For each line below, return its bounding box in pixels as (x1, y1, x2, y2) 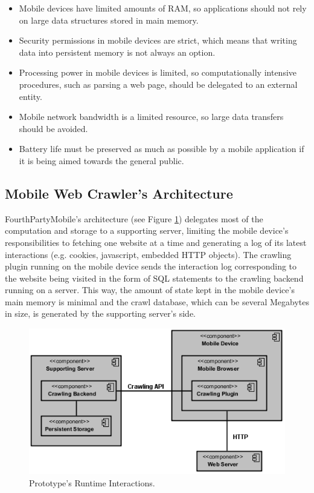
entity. (19, 90, 42, 102)
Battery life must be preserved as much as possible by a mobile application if (19, 142, 304, 155)
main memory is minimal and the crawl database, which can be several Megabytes (5, 295, 309, 308)
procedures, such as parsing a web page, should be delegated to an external (19, 78, 298, 90)
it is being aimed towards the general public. (19, 154, 184, 167)
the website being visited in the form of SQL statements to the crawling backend (5, 271, 304, 284)
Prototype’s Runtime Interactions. (29, 476, 155, 489)
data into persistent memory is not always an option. (19, 45, 216, 58)
